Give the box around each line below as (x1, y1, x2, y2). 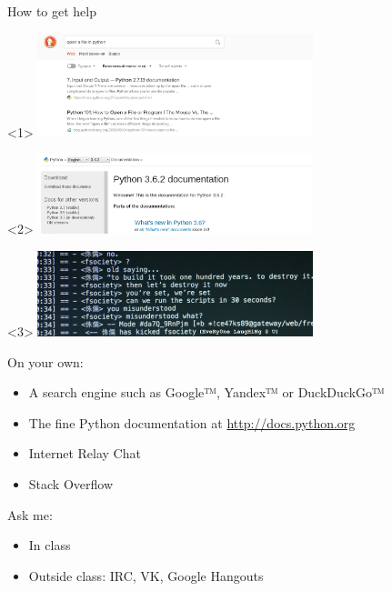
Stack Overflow (28, 474, 114, 493)
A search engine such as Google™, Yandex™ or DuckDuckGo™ (28, 383, 385, 402)
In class (28, 536, 71, 555)
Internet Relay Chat (28, 444, 141, 463)
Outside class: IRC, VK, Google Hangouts (28, 566, 264, 585)
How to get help (7, 2, 96, 20)
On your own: (7, 352, 84, 371)
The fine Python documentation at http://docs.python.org (28, 413, 356, 432)
